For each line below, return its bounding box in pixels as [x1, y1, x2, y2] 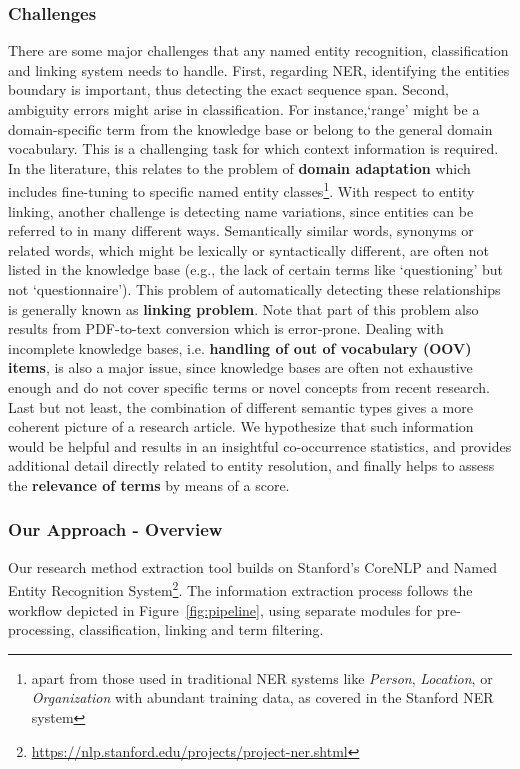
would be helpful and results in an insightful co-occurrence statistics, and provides [8, 435, 512, 456]
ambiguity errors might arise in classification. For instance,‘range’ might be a [8, 99, 480, 119]
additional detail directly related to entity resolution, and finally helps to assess [8, 455, 495, 476]
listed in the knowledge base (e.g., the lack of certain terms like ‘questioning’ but [8, 259, 504, 280]
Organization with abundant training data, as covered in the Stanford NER [31, 687, 494, 708]
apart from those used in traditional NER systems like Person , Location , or [31, 667, 493, 688]
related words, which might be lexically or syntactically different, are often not [8, 239, 490, 260]
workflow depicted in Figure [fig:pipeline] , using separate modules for [8, 599, 433, 620]
